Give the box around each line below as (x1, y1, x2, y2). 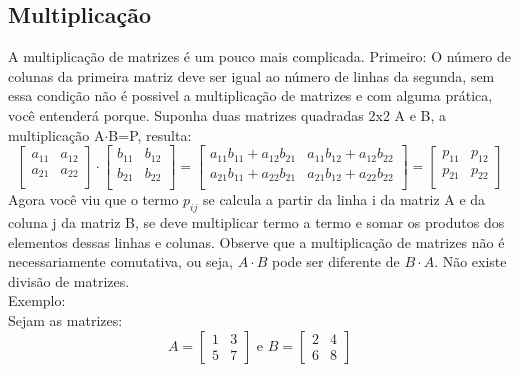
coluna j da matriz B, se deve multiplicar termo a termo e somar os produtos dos (8, 211, 505, 232)
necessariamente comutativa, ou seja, (8, 251, 234, 272)
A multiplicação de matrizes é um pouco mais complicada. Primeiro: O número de (8, 46, 511, 67)
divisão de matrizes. (8, 270, 130, 291)
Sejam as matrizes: (8, 309, 123, 330)
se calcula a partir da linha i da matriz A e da (202, 189, 486, 210)
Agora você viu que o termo (8, 189, 179, 210)
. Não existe (434, 251, 507, 272)
